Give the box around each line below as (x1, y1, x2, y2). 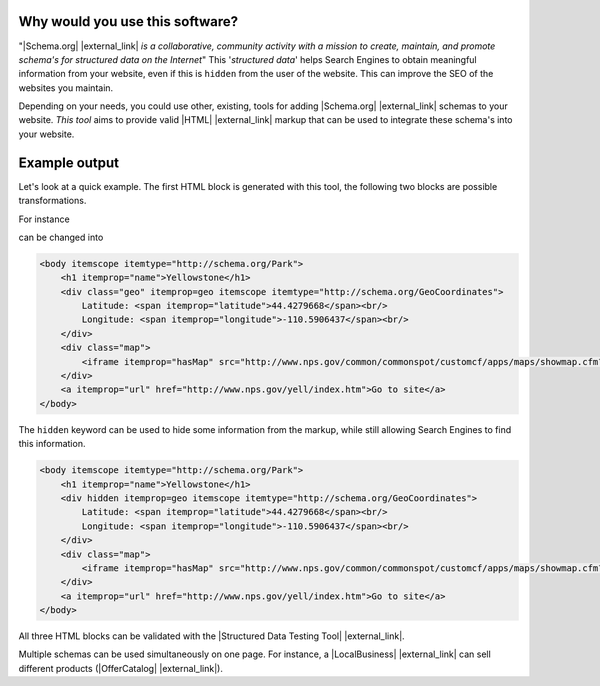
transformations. (18, 195, 87, 207)
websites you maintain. (18, 81, 114, 94)
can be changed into (18, 231, 104, 243)
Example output (18, 154, 120, 171)
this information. (18, 438, 86, 450)
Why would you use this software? (18, 13, 239, 30)
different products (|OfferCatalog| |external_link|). (18, 662, 224, 674)
